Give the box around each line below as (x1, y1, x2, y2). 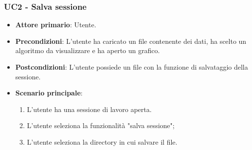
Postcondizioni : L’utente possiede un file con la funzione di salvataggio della (15, 62, 248, 72)
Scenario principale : (15, 88, 83, 98)
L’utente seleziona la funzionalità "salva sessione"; (27, 120, 175, 131)
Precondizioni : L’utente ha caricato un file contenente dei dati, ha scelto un (15, 36, 247, 46)
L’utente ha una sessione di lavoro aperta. (27, 104, 152, 114)
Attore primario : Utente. (15, 19, 96, 30)
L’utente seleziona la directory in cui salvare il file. (27, 136, 178, 147)
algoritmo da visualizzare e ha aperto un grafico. (15, 45, 160, 56)
